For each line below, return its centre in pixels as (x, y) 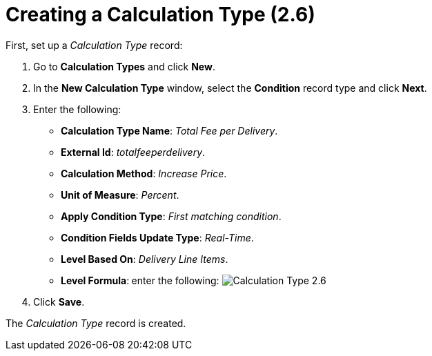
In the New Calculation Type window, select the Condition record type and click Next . (230, 88)
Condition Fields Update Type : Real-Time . (157, 237)
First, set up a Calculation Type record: (94, 45)
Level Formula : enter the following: (140, 280)
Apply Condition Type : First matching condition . (171, 216)
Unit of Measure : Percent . (120, 195)
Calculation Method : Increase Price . (144, 173)
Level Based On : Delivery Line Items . (145, 259)
